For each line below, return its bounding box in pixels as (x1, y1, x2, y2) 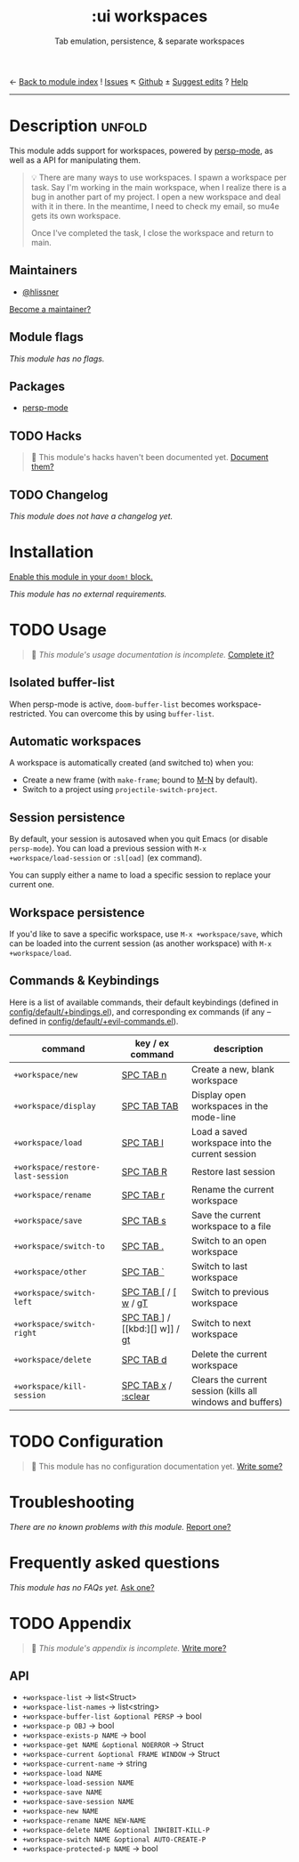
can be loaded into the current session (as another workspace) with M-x (9, 938, 272, 949)
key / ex (134, 1037, 170, 1049)
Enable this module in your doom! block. (9, 571, 154, 582)
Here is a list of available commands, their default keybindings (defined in (9, 997, 279, 1008)
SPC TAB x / (121, 1379, 173, 1391)
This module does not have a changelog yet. (9, 510, 174, 522)
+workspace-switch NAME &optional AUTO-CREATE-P (21, 1835, 206, 1844)
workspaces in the (190, 1099, 269, 1112)
